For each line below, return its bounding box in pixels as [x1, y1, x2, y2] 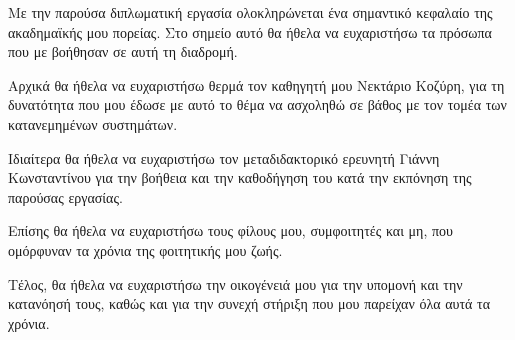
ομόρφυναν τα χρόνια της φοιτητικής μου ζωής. [8, 239, 283, 260]
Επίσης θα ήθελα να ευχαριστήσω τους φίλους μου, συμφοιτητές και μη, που [8, 220, 453, 241]
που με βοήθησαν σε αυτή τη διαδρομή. [8, 41, 238, 62]
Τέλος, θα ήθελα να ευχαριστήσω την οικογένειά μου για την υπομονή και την [8, 273, 463, 294]
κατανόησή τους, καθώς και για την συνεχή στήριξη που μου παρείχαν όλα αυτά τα [8, 293, 491, 314]
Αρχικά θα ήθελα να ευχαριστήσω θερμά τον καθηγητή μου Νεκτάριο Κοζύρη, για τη [8, 74, 505, 95]
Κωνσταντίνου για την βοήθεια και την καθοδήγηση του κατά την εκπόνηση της [8, 167, 472, 188]
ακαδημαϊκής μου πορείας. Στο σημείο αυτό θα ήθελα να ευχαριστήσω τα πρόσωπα [8, 21, 492, 42]
